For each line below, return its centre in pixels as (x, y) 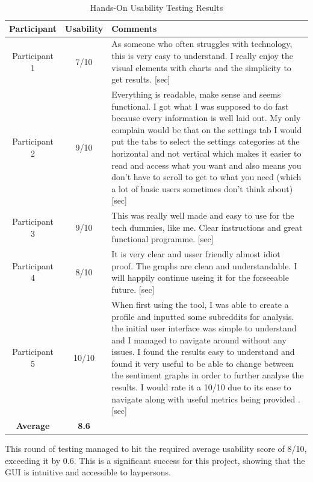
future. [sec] (133, 290)
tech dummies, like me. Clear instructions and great (207, 227)
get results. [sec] (141, 79)
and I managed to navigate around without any (199, 340)
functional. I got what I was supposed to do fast (200, 106)
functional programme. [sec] (163, 239)
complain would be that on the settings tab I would (207, 129)
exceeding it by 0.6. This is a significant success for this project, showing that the (155, 460)
